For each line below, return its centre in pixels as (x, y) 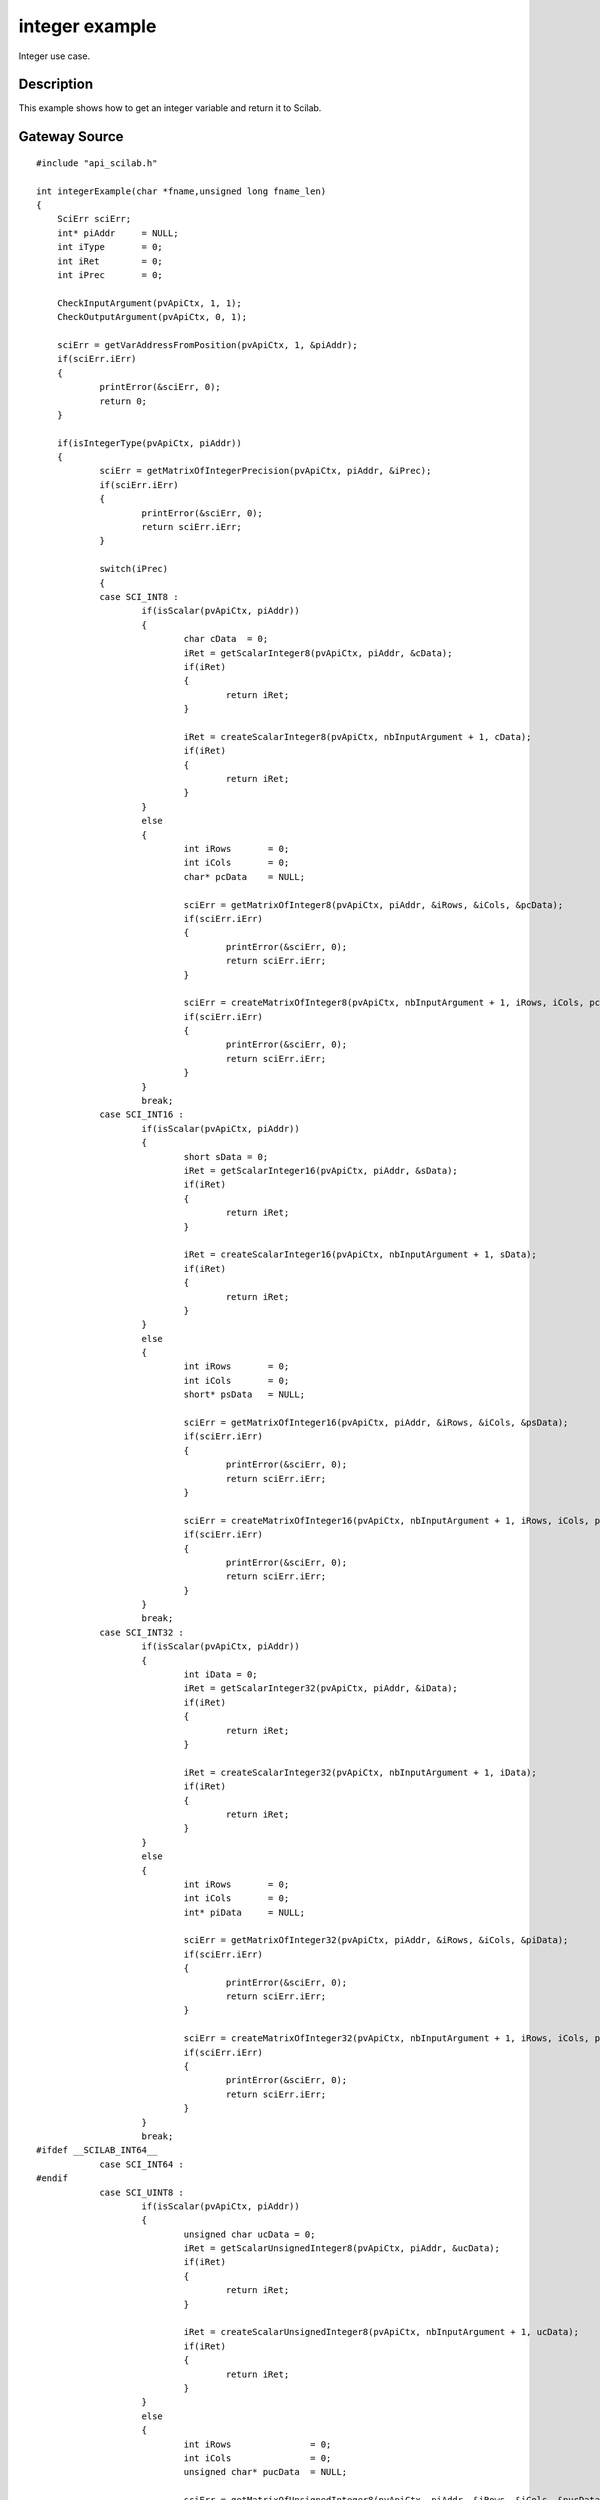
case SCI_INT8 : (139, 596)
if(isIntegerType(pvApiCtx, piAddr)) (149, 443)
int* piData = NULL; (244, 1912)
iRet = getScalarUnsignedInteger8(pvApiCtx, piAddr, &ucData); (341, 2248)
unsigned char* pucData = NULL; (265, 2472)
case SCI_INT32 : (142, 1632)
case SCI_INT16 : (142, 1114)
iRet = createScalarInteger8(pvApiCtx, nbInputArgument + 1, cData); (357, 736)
